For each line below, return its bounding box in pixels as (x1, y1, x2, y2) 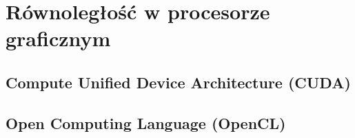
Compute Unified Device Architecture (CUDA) (6, 71, 351, 92)
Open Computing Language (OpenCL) (6, 112, 286, 133)
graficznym (6, 24, 111, 52)
